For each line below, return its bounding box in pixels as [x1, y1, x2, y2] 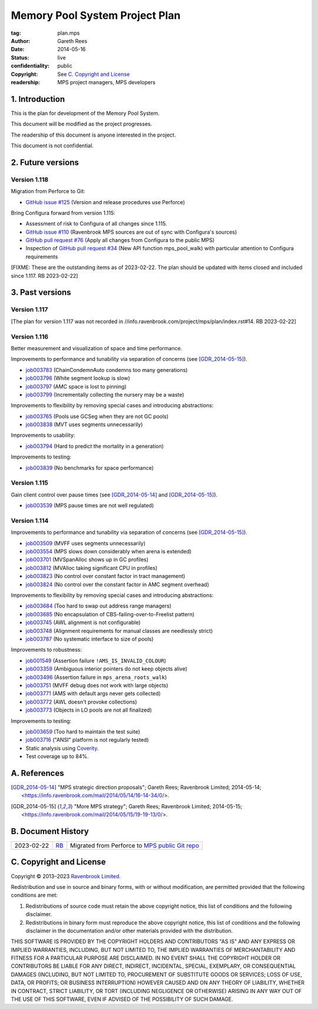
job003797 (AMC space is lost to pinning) [25, 383, 127, 390]
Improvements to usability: [11, 432, 75, 439]
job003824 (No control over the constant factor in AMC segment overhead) [25, 580, 209, 588]
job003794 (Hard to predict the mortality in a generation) [25, 442, 164, 450]
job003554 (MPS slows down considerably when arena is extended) [25, 548, 192, 555]
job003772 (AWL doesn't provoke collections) [25, 698, 138, 705]
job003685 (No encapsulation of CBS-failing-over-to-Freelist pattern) [25, 610, 195, 618]
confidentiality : [11, 62, 50, 69]
